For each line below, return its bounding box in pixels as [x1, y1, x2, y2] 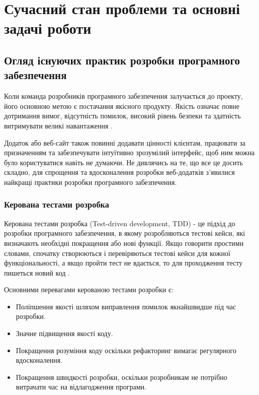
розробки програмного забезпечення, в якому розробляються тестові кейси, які [4, 228, 245, 238]
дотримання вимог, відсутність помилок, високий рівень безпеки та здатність [4, 110, 241, 121]
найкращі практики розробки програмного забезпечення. [4, 176, 177, 187]
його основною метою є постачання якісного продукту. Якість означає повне [4, 100, 239, 111]
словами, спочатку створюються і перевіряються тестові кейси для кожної [4, 247, 230, 258]
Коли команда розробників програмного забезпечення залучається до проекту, [4, 91, 243, 101]
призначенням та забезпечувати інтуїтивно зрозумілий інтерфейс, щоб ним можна [4, 147, 255, 158]
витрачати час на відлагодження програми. [16, 381, 146, 392]
